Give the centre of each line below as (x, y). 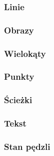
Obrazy (19, 30)
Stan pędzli (27, 146)
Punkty (19, 76)
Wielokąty (25, 53)
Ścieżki (18, 100)
